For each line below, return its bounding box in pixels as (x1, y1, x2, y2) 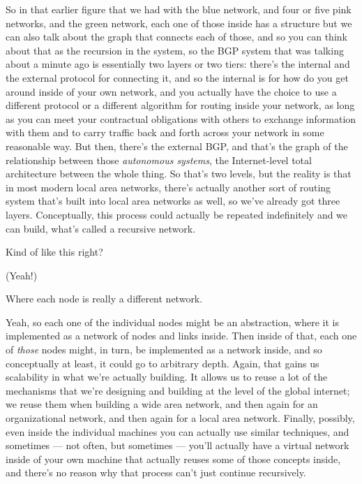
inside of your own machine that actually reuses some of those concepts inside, (6, 451, 341, 466)
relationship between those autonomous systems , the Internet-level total (6, 152, 312, 167)
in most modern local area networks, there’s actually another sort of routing (6, 179, 331, 194)
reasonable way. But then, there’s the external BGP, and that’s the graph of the (6, 138, 348, 153)
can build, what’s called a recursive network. (6, 221, 196, 235)
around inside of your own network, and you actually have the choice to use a (6, 84, 337, 98)
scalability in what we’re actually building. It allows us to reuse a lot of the (6, 369, 328, 384)
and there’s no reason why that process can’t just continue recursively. (6, 465, 306, 480)
